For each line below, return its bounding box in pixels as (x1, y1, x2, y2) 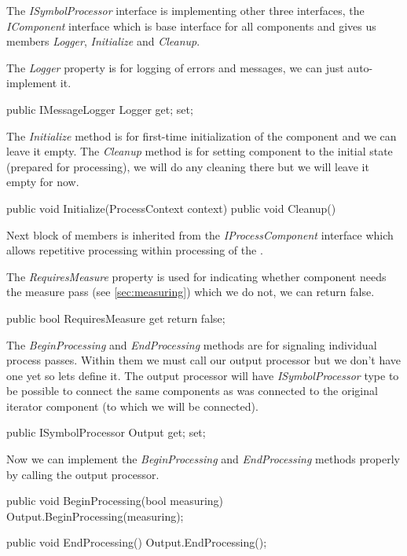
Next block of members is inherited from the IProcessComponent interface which (6, 226, 394, 243)
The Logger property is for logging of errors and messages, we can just (6, 59, 344, 75)
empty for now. (6, 174, 79, 190)
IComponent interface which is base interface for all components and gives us (6, 17, 376, 34)
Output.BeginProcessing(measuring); (6, 507, 184, 524)
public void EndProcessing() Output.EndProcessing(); (6, 534, 267, 551)
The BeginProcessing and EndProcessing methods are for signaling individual (6, 336, 377, 353)
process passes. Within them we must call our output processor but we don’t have (6, 352, 401, 368)
